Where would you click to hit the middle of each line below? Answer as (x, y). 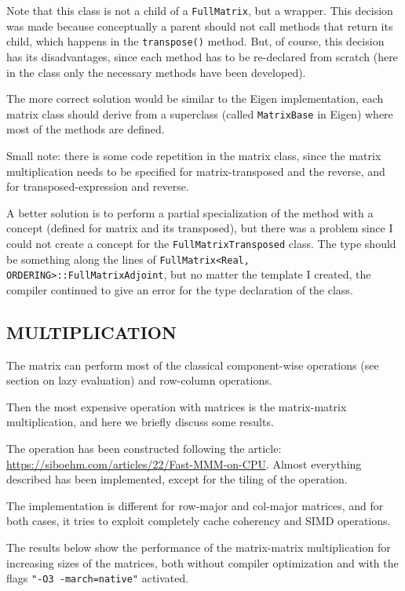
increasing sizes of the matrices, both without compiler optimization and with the (202, 562)
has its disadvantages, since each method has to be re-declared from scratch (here (202, 56)
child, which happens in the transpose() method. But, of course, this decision (195, 41)
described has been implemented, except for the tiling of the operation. (177, 479)
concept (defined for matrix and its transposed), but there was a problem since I (200, 228)
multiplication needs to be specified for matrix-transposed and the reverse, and (196, 171)
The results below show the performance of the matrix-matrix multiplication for (199, 547)
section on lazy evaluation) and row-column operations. (139, 380)
